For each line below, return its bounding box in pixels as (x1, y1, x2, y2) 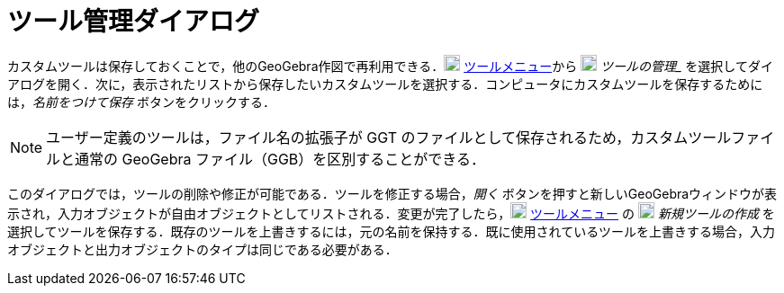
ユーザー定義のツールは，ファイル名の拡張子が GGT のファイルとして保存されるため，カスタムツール (46, 128, 732, 146)
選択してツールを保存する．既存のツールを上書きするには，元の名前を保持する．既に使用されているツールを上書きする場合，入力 (7, 223, 775, 239)
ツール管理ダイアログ (7, 6, 260, 37)
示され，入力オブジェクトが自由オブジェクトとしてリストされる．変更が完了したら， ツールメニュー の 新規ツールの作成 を (7, 205, 775, 221)
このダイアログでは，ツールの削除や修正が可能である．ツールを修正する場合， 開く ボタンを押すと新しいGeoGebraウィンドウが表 (7, 185, 778, 201)
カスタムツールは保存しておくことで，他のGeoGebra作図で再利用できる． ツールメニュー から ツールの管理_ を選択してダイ (7, 58, 773, 74)
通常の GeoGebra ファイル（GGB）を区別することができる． (75, 149, 486, 168)
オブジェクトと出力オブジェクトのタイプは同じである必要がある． (7, 241, 398, 257)
